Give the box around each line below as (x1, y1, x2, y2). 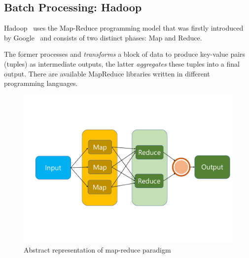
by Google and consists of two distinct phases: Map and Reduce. (4, 32, 202, 42)
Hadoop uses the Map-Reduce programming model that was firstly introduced (4, 23, 244, 33)
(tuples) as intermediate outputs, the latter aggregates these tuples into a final (4, 58, 240, 69)
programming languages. (4, 78, 78, 88)
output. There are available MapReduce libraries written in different (4, 68, 210, 78)
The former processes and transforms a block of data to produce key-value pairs (4, 49, 246, 59)
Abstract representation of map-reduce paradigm (24, 245, 171, 255)
